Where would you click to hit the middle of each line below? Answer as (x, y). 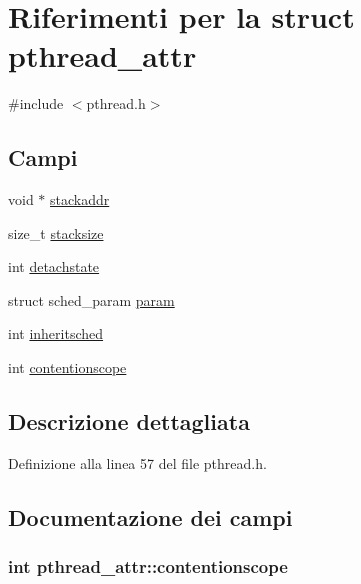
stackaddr (80, 199)
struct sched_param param (91, 299)
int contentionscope (67, 367)
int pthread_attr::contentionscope (148, 566)
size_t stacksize (56, 232)
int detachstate (54, 266)
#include (36, 103)
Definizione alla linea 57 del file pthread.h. (137, 462)
